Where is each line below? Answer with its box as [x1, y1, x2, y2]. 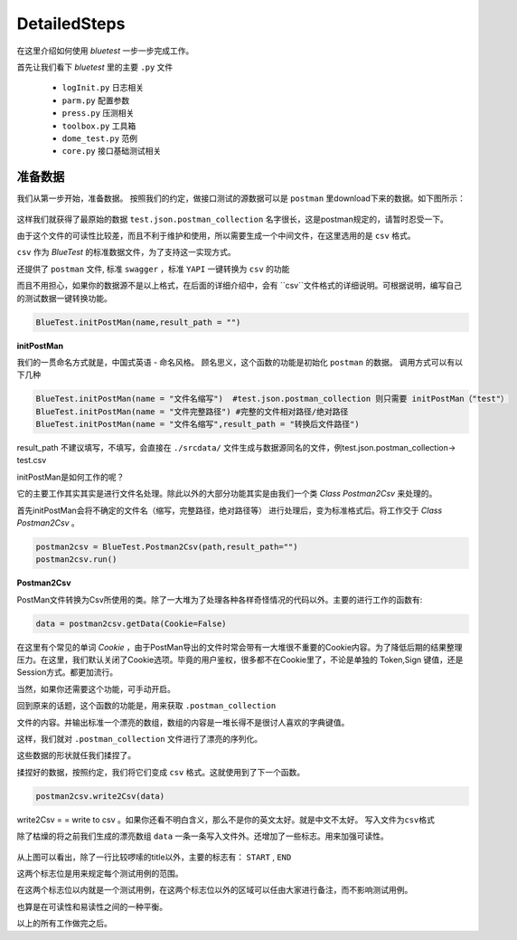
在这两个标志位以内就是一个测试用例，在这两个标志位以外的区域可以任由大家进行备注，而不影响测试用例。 [16, 885, 413, 896]
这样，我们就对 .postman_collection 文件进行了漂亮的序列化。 [16, 734, 263, 745]
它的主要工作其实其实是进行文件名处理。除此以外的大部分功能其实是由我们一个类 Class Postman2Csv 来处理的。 [16, 489, 437, 499]
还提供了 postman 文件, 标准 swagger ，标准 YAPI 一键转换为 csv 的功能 [16, 263, 290, 274]
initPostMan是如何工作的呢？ [16, 471, 125, 482]
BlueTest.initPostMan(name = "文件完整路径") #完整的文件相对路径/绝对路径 [35, 406, 349, 416]
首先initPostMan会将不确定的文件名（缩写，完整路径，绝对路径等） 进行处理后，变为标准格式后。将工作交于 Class [16, 505, 443, 516]
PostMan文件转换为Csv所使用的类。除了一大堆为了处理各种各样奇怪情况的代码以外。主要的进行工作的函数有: [16, 593, 423, 605]
